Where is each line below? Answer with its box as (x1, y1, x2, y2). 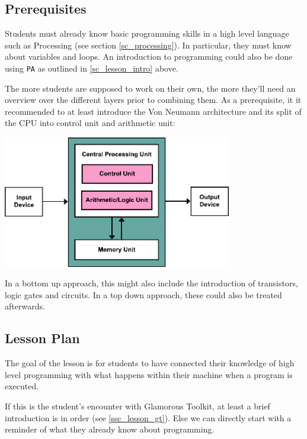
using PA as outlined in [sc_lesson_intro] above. (5, 62, 178, 74)
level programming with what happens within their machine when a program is (5, 368, 293, 380)
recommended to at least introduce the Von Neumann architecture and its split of (5, 105, 302, 117)
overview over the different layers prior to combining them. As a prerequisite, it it (5, 93, 302, 106)
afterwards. (5, 300, 45, 312)
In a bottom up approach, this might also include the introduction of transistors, (5, 277, 298, 289)
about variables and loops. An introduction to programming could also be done (5, 50, 293, 63)
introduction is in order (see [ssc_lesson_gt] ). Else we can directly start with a (5, 411, 292, 424)
